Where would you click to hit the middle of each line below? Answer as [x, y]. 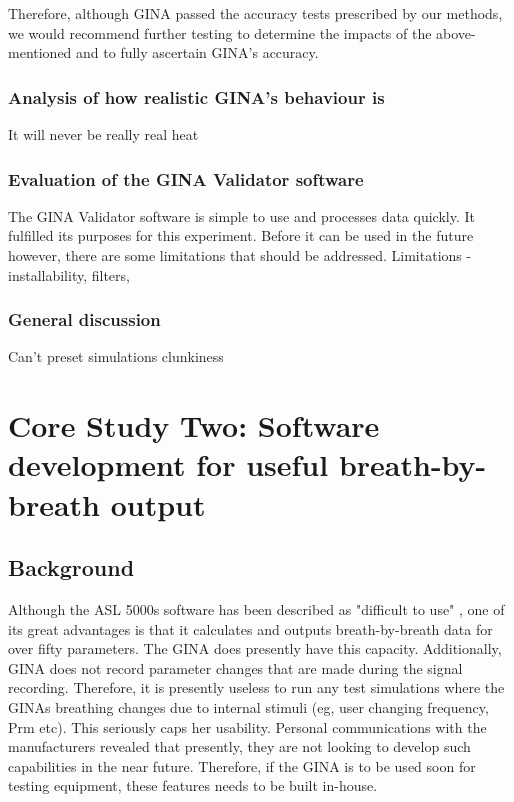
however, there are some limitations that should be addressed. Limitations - [240, 255]
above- [456, 32]
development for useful [168, 464]
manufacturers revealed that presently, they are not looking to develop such [239, 746]
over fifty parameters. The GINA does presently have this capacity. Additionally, [255, 648]
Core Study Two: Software [194, 425]
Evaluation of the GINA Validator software [186, 178]
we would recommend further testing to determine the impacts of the [220, 32]
